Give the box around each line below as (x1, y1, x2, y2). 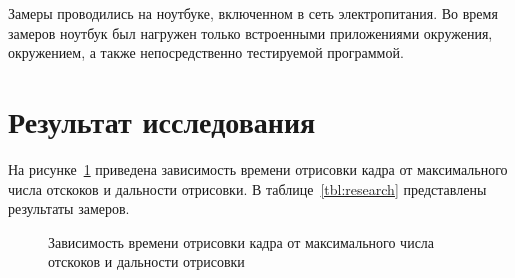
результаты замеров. (8, 198, 130, 219)
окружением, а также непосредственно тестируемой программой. (8, 42, 404, 63)
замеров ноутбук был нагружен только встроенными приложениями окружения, (8, 22, 493, 43)
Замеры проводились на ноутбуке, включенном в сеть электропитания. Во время (8, 3, 498, 23)
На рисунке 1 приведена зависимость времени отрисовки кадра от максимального (8, 158, 508, 179)
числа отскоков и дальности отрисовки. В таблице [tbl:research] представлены (8, 178, 487, 199)
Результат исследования (8, 100, 316, 141)
